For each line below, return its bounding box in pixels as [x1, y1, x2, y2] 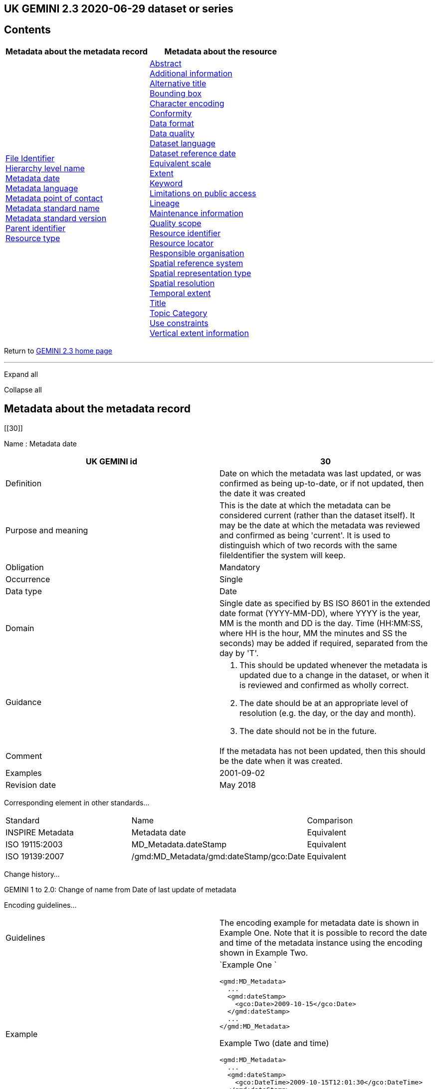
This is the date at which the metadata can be [219, 500, 391, 510]
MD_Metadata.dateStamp [131, 839, 227, 849]
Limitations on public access [149, 188, 256, 198]
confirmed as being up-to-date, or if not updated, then [219, 478, 424, 488]
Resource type [5, 233, 60, 243]
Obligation [5, 562, 44, 572]
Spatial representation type [149, 268, 251, 278]
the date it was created [219, 488, 306, 498]
